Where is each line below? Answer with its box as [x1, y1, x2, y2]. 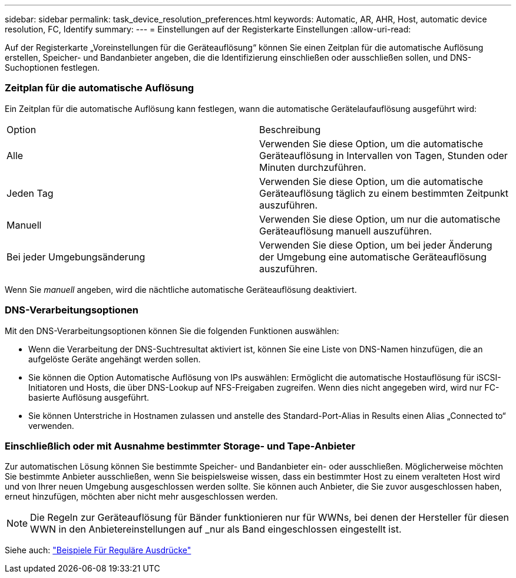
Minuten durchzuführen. [259, 161, 366, 173]
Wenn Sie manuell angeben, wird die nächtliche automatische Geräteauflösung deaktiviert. [5, 284, 357, 295]
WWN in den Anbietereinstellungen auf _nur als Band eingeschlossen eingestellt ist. [30, 523, 402, 536]
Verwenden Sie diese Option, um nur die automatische [259, 213, 501, 225]
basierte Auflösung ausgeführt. [28, 392, 150, 402]
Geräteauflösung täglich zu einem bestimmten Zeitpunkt [259, 187, 508, 199]
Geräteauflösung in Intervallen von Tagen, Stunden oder [259, 149, 508, 161]
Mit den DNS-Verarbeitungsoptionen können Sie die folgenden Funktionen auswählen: [5, 325, 339, 336]
